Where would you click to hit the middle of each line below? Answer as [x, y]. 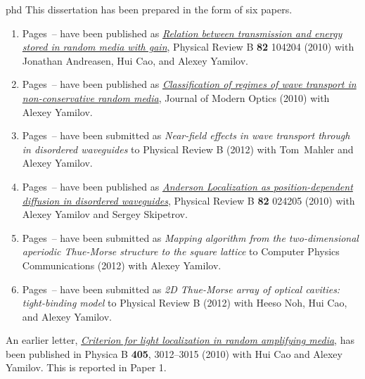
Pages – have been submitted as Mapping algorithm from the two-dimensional [190, 237]
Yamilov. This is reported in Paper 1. [86, 367]
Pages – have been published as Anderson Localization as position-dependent [187, 186]
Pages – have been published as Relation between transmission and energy [182, 33]
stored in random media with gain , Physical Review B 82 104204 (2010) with [188, 47]
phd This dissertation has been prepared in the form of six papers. [149, 9]
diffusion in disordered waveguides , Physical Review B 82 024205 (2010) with [188, 200]
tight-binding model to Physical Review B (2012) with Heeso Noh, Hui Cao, [185, 303]
